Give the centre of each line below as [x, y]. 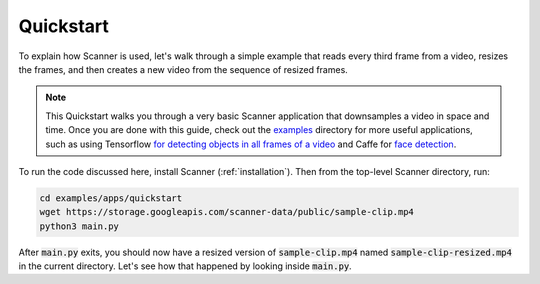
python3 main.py [79, 226]
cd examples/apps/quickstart [111, 198]
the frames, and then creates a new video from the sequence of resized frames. [183, 69]
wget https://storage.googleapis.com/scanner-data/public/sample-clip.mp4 [227, 212]
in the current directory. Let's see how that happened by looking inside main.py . [185, 266]
